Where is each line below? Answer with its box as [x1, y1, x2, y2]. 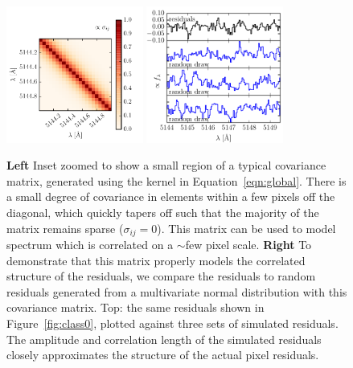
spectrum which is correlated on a [6, 236, 174, 253]
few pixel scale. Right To [185, 236, 312, 253]
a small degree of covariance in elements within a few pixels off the [6, 188, 335, 205]
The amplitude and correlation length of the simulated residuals [6, 330, 322, 347]
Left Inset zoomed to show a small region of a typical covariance [6, 157, 326, 174]
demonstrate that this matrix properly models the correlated [6, 251, 306, 268]
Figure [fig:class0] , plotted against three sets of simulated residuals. [6, 314, 339, 331]
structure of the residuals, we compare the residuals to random [6, 268, 316, 284]
